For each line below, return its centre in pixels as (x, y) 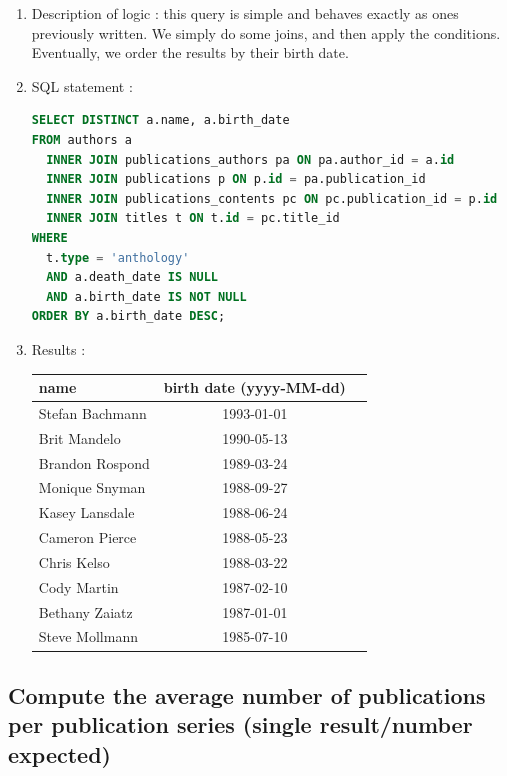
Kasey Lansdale (86, 512)
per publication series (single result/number (240, 724)
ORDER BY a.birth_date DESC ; (128, 316)
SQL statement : (82, 85)
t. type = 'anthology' (118, 257)
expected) (59, 753)
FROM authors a (82, 139)
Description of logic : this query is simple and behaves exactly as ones (245, 13)
